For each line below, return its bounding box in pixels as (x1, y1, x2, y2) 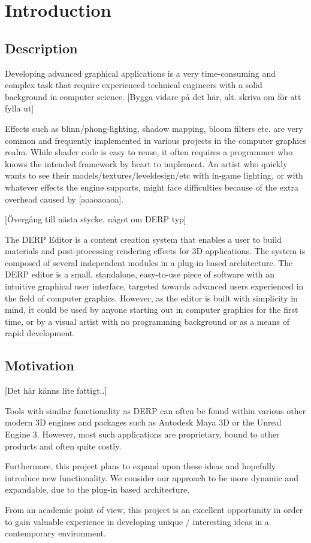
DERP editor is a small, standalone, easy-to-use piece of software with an (5, 268, 275, 280)
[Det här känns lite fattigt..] (5, 384, 107, 397)
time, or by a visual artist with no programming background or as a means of (5, 315, 289, 327)
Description (5, 38, 78, 57)
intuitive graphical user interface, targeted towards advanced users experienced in (5, 280, 304, 292)
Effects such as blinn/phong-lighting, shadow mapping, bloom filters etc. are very (5, 122, 303, 134)
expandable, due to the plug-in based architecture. (5, 483, 190, 496)
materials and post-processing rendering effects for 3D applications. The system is (5, 245, 306, 257)
